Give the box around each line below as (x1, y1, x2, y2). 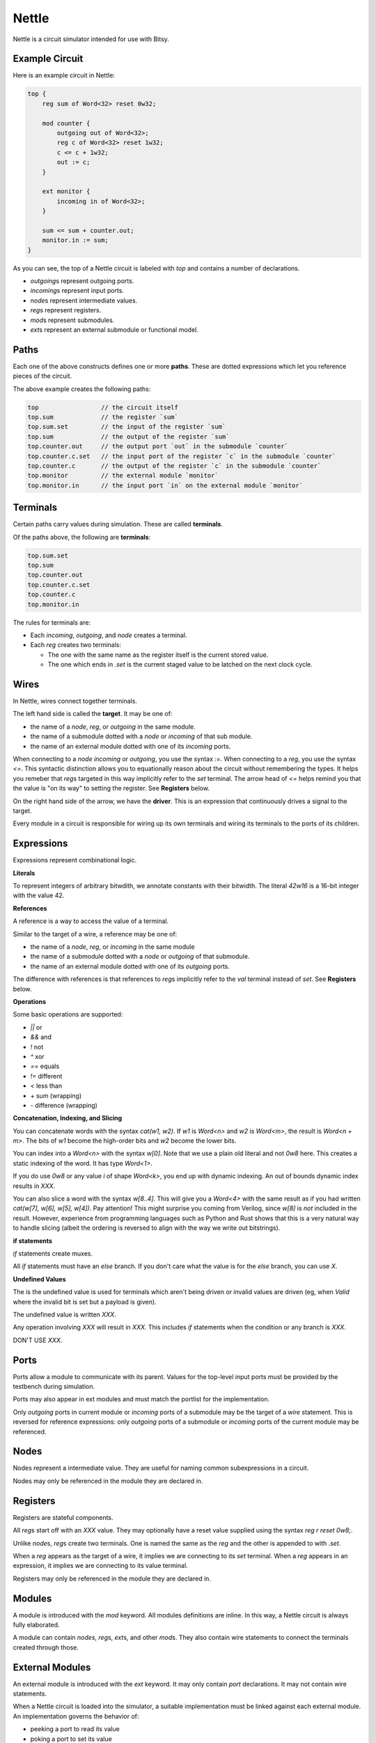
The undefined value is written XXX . (13, 1310, 116, 1318)
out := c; (56, 158, 91, 167)
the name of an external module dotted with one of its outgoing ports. (30, 962, 230, 971)
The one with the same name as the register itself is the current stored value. (47, 650, 269, 659)
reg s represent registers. (30, 306, 102, 314)
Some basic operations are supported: (13, 1010, 123, 1019)
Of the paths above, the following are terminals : (13, 533, 151, 541)
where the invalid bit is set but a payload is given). (13, 1297, 157, 1306)
